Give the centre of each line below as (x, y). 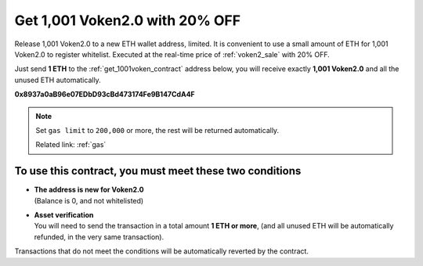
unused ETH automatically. (58, 80)
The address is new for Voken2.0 (89, 190)
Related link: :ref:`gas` (71, 145)
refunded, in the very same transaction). (99, 237)
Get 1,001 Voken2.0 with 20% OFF (128, 20)
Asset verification (64, 214)
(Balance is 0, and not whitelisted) (89, 200)
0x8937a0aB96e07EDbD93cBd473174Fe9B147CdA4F (105, 95)
